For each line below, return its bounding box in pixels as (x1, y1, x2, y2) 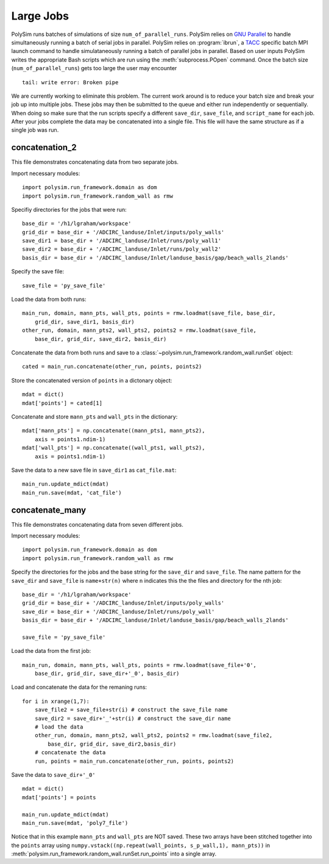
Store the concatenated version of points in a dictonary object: (11, 376, 172, 384)
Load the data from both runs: (11, 296, 87, 303)
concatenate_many (11, 505, 87, 515)
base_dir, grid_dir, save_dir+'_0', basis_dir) (34, 670, 180, 677)
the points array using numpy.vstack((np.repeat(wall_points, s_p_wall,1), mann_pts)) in (11, 841, 271, 849)
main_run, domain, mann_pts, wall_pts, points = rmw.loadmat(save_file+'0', (22, 661, 257, 668)
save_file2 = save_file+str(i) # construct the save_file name (34, 707, 228, 713)
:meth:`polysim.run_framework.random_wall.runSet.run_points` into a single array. (11, 850, 216, 857)
